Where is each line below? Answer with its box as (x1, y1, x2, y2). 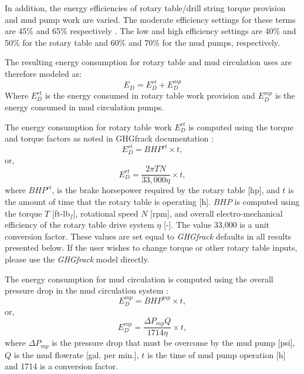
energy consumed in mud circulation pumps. (5, 101, 164, 113)
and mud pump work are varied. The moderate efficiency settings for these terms (5, 13, 296, 25)
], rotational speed (73, 207, 139, 219)
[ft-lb (52, 207, 70, 219)
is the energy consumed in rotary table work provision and (45, 89, 255, 102)
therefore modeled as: (5, 67, 82, 79)
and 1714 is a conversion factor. (5, 360, 119, 372)
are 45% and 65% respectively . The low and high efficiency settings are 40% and (5, 25, 296, 37)
